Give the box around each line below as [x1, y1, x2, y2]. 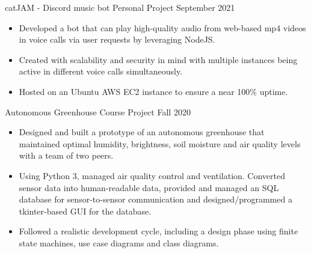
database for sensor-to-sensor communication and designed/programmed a [19, 193, 292, 206]
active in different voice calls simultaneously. [19, 65, 183, 78]
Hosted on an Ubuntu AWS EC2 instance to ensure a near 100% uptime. [19, 85, 288, 97]
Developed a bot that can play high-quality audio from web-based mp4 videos [19, 21, 306, 34]
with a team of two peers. [19, 149, 114, 162]
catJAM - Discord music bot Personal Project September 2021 [5, 1, 235, 13]
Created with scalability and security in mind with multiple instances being [19, 53, 298, 66]
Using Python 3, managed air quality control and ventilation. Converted [19, 169, 286, 181]
